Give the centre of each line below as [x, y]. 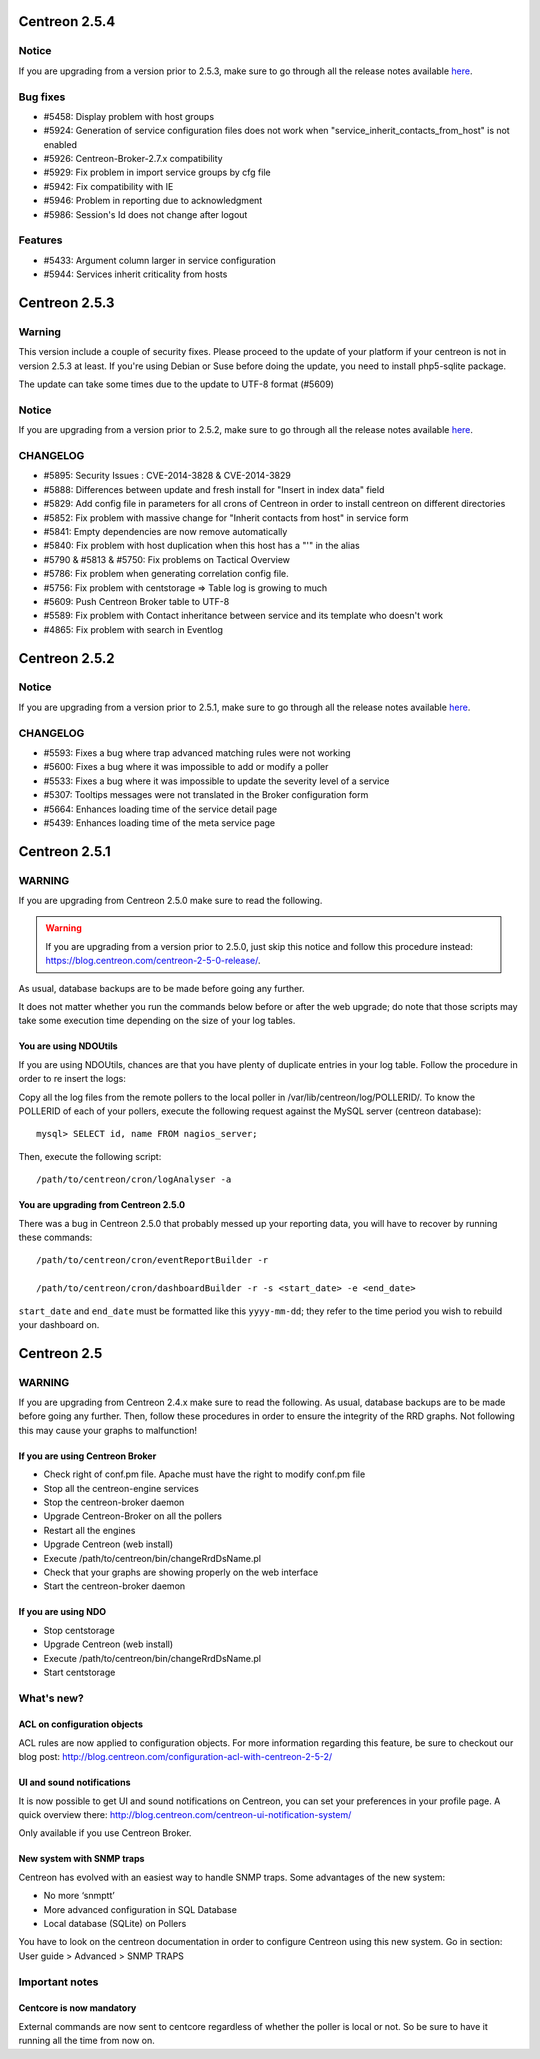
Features [40, 240]
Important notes [58, 1982]
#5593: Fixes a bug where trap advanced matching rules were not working [197, 752]
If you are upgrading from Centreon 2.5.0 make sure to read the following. [170, 901]
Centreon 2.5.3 [66, 302]
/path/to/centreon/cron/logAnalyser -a [134, 1179]
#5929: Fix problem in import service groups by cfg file [157, 172]
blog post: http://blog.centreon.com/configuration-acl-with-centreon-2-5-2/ [175, 1757]
